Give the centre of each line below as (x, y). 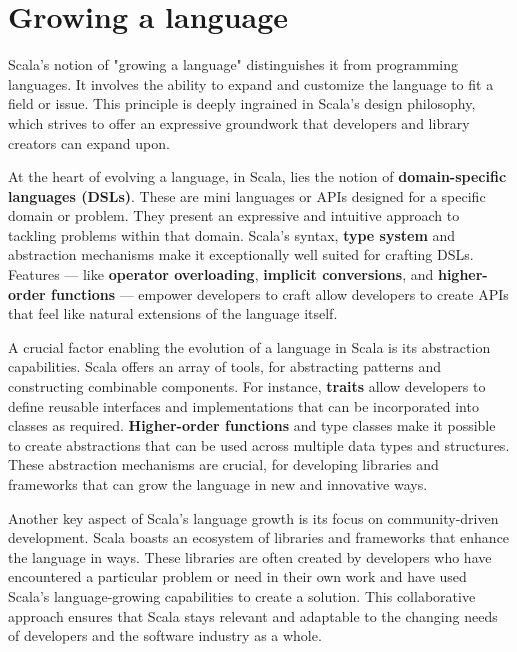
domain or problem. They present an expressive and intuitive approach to (234, 215)
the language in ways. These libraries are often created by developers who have (250, 556)
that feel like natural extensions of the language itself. (173, 313)
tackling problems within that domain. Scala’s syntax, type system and (232, 234)
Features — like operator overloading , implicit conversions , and (221, 274)
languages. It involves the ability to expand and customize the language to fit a (251, 83)
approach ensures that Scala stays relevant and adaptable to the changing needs (253, 615)
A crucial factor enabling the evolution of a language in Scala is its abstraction (249, 346)
